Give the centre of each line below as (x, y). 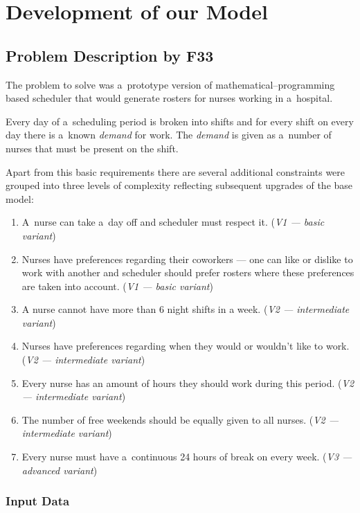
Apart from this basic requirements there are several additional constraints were (175, 171)
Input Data (38, 501)
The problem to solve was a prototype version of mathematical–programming (170, 84)
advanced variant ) (60, 470)
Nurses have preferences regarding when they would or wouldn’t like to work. (186, 346)
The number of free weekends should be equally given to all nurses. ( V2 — (180, 419)
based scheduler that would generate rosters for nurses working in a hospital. (169, 98)
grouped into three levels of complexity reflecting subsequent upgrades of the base (179, 185)
